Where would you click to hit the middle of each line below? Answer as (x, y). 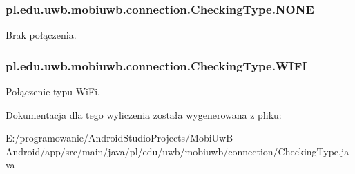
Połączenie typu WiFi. (53, 91)
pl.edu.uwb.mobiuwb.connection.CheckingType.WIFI (156, 65)
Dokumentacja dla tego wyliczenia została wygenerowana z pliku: (144, 114)
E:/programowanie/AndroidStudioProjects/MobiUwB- (121, 138)
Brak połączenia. (41, 35)
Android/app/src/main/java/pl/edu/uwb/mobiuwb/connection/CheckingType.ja (177, 151)
